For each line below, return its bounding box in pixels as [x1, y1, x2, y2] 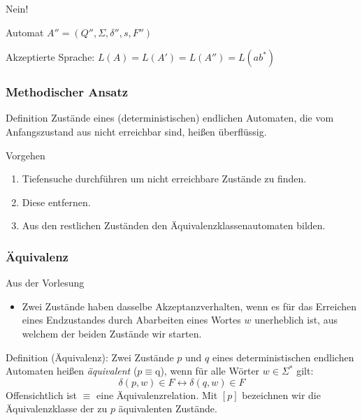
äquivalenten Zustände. [118, 401, 217, 416]
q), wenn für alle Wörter [155, 363, 260, 378]
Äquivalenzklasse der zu [6, 401, 108, 416]
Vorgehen [6, 147, 45, 162]
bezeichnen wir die [242, 387, 321, 402]
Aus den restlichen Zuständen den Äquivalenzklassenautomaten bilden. [22, 218, 326, 233]
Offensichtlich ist [6, 387, 78, 402]
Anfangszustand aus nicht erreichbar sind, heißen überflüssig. [6, 124, 267, 138]
